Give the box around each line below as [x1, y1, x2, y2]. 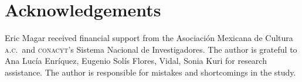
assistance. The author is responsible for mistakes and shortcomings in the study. [5, 66, 296, 78]
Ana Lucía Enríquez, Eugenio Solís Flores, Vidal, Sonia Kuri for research [5, 54, 267, 67]
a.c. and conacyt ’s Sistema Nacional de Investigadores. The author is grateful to [5, 43, 297, 55]
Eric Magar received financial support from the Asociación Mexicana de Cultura [5, 32, 293, 44]
